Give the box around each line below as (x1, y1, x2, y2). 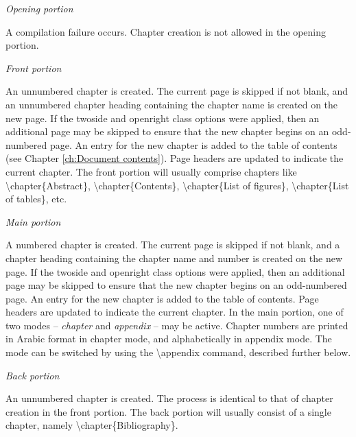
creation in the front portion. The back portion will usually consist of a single (5, 404, 331, 418)
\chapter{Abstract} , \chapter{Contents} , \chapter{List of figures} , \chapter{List (5, 178, 349, 192)
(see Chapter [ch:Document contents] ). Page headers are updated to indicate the (5, 151, 344, 165)
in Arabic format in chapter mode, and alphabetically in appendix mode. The (5, 331, 332, 346)
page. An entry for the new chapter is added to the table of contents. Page (5, 291, 319, 305)
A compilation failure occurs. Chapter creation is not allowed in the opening (5, 24, 326, 38)
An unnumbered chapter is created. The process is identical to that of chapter (5, 391, 333, 405)
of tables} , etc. (5, 191, 67, 206)
